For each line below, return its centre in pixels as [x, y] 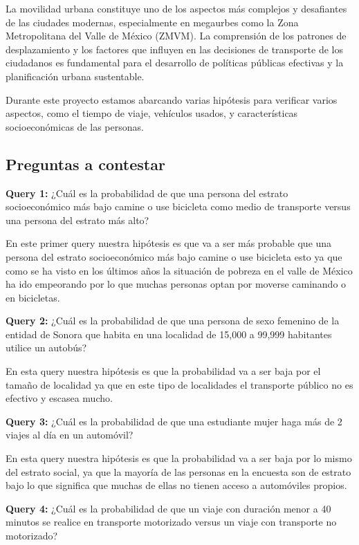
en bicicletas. [33, 297]
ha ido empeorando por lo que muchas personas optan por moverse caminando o [176, 284]
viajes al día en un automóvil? [70, 435]
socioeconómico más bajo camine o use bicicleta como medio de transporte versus [178, 206]
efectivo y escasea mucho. [59, 398]
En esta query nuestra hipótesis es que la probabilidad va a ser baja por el [163, 371]
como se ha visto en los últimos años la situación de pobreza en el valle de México [179, 270]
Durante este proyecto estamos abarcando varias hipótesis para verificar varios [172, 99]
